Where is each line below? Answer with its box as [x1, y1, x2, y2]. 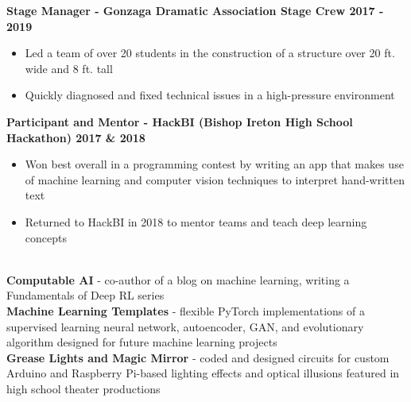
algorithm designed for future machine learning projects [6, 334, 277, 350]
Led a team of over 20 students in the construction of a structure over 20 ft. [25, 44, 395, 61]
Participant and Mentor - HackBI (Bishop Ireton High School [6, 113, 353, 129]
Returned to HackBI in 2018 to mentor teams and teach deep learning [25, 213, 367, 230]
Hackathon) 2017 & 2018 [6, 129, 145, 145]
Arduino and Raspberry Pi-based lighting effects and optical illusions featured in [6, 365, 400, 381]
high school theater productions [6, 380, 161, 396]
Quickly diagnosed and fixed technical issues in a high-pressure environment [25, 87, 395, 103]
